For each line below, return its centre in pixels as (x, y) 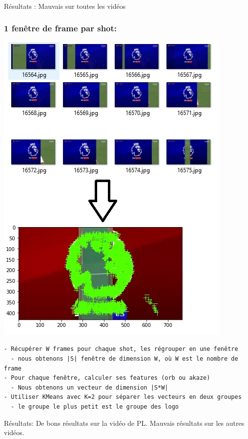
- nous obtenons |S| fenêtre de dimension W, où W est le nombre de (124, 359)
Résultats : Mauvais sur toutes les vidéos (65, 6)
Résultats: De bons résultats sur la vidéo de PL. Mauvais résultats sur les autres (124, 423)
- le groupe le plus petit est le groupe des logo (95, 406)
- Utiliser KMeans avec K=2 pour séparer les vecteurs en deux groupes (123, 397)
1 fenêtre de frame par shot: (61, 28)
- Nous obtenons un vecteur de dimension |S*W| (90, 387)
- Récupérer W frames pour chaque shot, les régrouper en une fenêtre (121, 349)
